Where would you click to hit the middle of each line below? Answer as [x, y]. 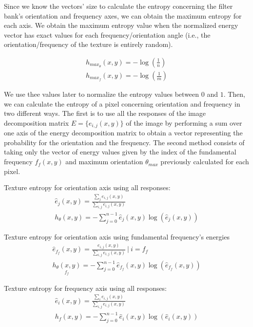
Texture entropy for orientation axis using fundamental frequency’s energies [117, 236]
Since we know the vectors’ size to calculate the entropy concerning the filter [118, 6]
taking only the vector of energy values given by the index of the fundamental [120, 152]
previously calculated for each [205, 162]
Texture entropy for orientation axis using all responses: [87, 187]
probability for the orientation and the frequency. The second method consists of [124, 142]
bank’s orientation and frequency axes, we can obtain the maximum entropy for [123, 15]
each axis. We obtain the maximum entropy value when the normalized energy [121, 25]
